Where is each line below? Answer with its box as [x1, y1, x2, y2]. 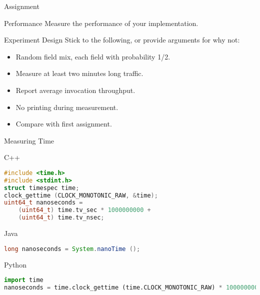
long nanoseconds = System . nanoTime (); [4, 245, 140, 252]
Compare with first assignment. [15, 118, 112, 129]
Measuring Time [4, 135, 54, 145]
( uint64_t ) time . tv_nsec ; [18, 214, 104, 221]
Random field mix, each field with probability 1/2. [15, 51, 170, 61]
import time [4, 276, 43, 284]
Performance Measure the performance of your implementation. [4, 17, 198, 28]
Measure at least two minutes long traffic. [15, 68, 143, 78]
